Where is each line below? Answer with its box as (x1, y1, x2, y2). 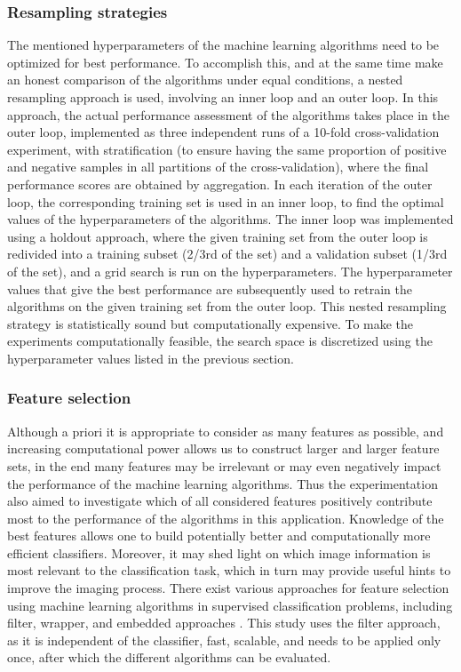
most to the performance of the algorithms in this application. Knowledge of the (7, 508, 444, 527)
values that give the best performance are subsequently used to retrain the (7, 279, 412, 298)
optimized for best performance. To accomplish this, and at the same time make (7, 52, 443, 71)
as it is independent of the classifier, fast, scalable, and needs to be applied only (7, 630, 441, 649)
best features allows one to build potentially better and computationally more (7, 526, 431, 545)
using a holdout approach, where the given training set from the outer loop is (7, 227, 428, 245)
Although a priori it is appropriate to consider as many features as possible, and (7, 421, 444, 440)
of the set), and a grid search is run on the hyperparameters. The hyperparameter (7, 261, 453, 280)
